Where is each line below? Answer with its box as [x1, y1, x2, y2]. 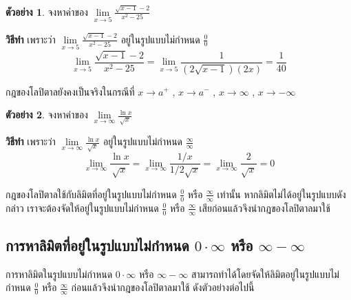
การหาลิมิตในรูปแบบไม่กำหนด [6, 266, 113, 281]
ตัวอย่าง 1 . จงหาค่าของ [6, 4, 88, 19]
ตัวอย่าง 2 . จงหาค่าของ [6, 107, 88, 122]
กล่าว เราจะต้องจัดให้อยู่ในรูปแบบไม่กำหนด [6, 200, 159, 215]
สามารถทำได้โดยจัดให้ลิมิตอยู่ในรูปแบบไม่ [191, 266, 339, 281]
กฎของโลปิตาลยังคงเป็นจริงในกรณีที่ [6, 84, 135, 98]
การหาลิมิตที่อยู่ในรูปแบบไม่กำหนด [6, 234, 189, 255]
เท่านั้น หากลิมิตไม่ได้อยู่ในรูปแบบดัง [217, 186, 346, 201]
